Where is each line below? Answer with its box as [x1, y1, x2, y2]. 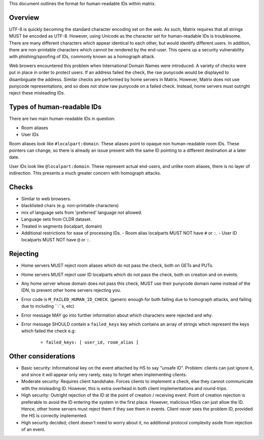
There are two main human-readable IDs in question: [9, 116, 115, 122]
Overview [9, 13, 40, 22]
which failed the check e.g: [21, 328, 76, 334]
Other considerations [9, 352, 76, 360]
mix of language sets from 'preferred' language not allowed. [21, 209, 142, 215]
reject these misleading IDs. [9, 90, 66, 96]
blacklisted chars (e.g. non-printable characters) [21, 203, 119, 208]
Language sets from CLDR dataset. [21, 216, 92, 222]
